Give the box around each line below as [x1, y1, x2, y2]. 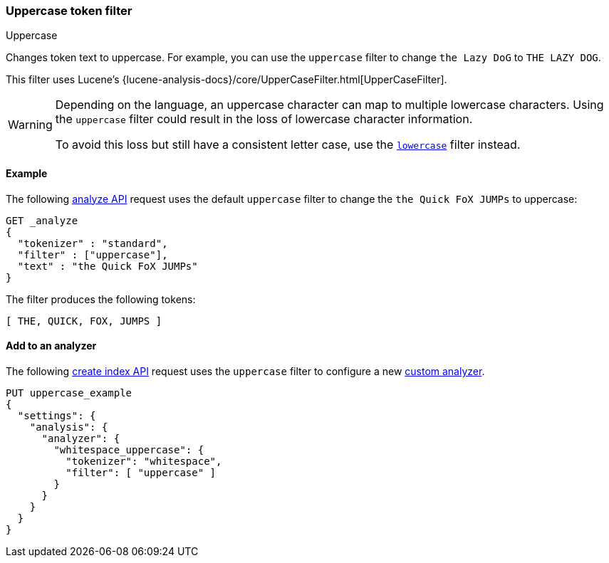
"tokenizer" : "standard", [17, 237, 168, 249]
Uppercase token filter [6, 4, 132, 18]
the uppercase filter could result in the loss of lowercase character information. [55, 112, 473, 127]
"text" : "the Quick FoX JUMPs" [17, 260, 198, 272]
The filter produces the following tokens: [6, 293, 196, 305]
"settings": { [17, 409, 96, 421]
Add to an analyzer [6, 340, 97, 352]
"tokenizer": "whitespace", [66, 455, 222, 467]
